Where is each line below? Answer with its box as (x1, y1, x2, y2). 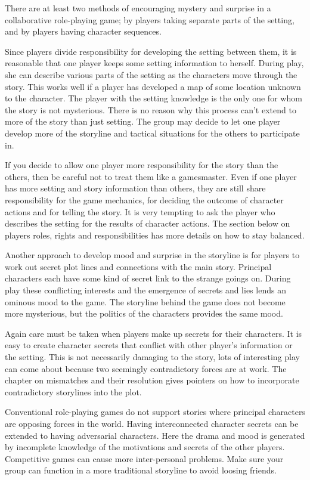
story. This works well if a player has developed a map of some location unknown (5, 80, 301, 92)
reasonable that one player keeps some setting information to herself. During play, (5, 57, 304, 69)
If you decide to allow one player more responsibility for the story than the (5, 159, 278, 171)
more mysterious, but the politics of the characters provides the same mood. (5, 307, 283, 320)
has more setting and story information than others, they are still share (5, 182, 266, 194)
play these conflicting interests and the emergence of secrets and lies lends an (5, 284, 286, 296)
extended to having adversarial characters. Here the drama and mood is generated (5, 429, 305, 441)
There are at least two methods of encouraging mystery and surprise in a (5, 2, 271, 14)
